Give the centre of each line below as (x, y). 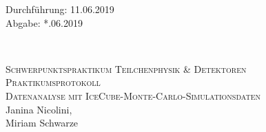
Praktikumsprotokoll (53, 82)
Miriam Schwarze (42, 123)
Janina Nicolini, (39, 109)
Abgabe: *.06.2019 (44, 22)
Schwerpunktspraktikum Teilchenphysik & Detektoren (126, 68)
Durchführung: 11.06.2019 (60, 9)
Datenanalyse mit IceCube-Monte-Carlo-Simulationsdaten (133, 95)
